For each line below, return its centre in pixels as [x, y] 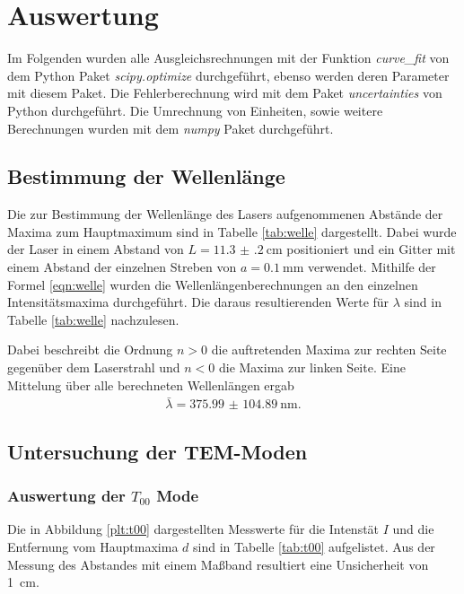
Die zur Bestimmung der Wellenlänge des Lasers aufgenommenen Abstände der [225, 214]
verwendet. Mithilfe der [372, 267]
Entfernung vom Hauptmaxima [93, 547]
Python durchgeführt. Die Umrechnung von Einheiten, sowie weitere [195, 110]
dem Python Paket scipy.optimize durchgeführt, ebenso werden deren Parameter [228, 75]
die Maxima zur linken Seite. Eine [312, 367]
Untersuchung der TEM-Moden [158, 451]
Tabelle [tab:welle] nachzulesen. [93, 319]
